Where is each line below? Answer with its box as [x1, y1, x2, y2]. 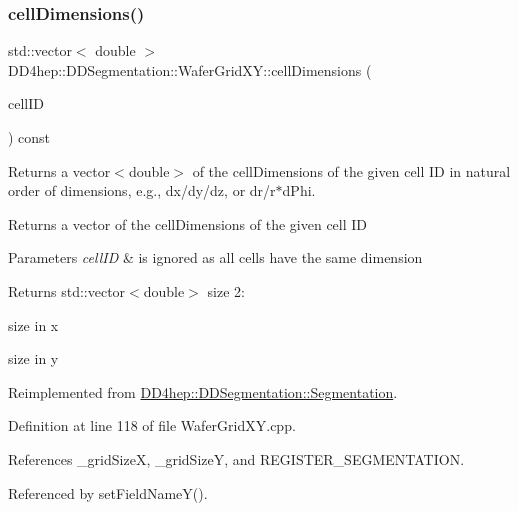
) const [8, 127, 51, 147]
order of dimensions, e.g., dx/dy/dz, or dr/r [8, 180, 276, 201]
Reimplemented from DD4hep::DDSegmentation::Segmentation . [8, 381, 398, 402]
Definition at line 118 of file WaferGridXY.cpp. [8, 415, 296, 436]
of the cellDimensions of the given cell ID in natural [192, 160, 511, 181]
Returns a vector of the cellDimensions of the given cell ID [8, 213, 368, 234]
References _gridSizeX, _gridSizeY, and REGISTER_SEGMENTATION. [8, 448, 465, 469]
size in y [8, 348, 59, 369]
